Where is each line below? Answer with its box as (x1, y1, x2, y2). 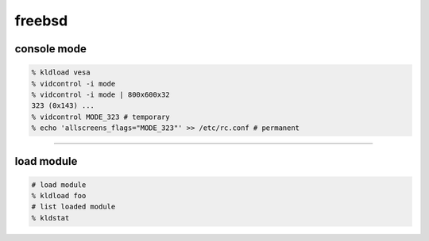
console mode (14, 42, 87, 55)
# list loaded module (31, 202, 116, 212)
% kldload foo (31, 191, 87, 201)
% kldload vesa (31, 68, 91, 77)
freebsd (14, 12, 68, 29)
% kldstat (31, 213, 70, 222)
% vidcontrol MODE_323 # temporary (31, 112, 170, 121)
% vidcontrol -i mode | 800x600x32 (31, 90, 170, 99)
